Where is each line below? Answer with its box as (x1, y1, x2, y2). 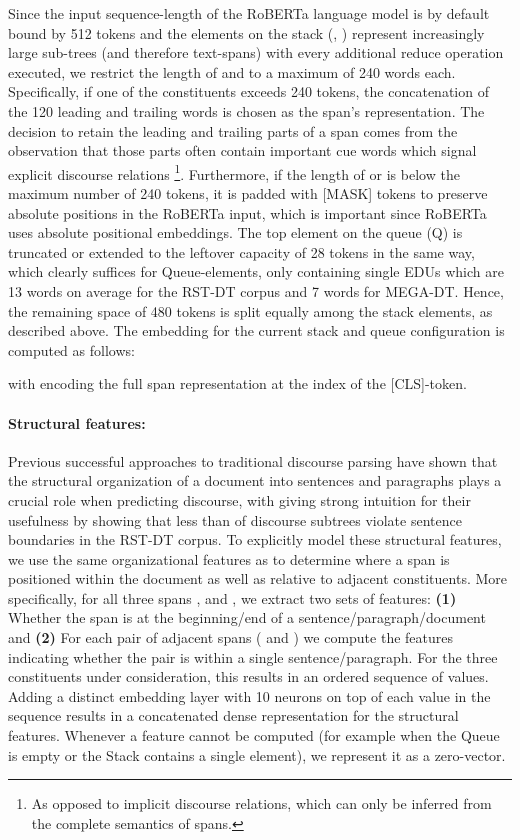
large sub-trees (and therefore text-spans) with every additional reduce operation (8, 42, 504, 63)
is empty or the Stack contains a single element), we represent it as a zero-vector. (8, 744, 506, 765)
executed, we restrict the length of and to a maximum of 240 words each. (8, 61, 456, 82)
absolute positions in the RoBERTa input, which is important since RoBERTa (8, 202, 487, 223)
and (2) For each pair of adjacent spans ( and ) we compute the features (8, 627, 453, 648)
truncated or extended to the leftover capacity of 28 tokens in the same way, (8, 241, 475, 262)
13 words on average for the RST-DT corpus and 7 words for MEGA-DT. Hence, (8, 280, 504, 301)
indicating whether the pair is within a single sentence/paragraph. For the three (8, 646, 498, 667)
